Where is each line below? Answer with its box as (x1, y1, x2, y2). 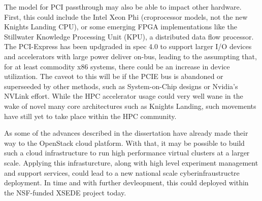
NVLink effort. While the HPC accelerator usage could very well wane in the (4, 91, 243, 101)
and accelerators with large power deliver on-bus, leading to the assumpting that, (4, 51, 257, 61)
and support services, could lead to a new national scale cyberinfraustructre (4, 167, 240, 178)
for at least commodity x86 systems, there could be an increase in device (4, 61, 230, 71)
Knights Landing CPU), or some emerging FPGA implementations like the (4, 21, 237, 32)
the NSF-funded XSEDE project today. (4, 187, 126, 197)
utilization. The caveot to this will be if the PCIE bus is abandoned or (4, 71, 223, 82)
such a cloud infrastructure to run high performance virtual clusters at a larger (4, 147, 250, 158)
